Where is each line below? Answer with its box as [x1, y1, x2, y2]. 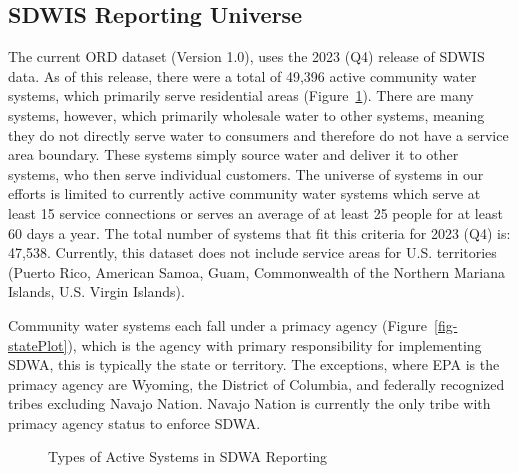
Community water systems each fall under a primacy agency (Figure [8, 314, 427, 335]
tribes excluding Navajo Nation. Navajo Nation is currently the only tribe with [8, 393, 491, 414]
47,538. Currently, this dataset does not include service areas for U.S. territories [8, 242, 497, 263]
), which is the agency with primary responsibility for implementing [67, 334, 482, 355]
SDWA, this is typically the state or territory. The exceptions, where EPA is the [8, 354, 500, 375]
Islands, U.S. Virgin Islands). [8, 281, 185, 302]
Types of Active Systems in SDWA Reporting [48, 446, 328, 467]
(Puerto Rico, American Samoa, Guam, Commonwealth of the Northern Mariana [8, 261, 505, 282]
